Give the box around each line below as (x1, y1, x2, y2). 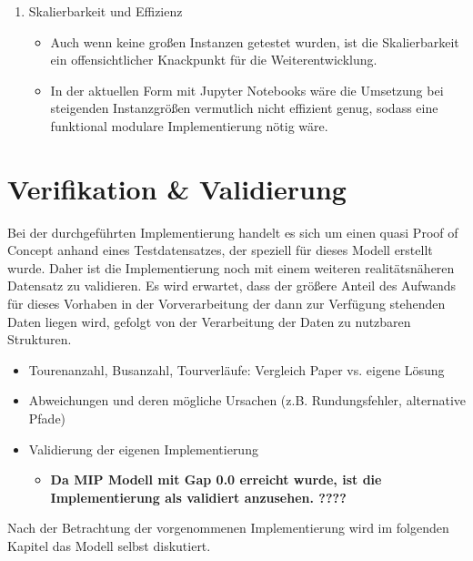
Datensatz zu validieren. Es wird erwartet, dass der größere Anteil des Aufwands (7, 276, 457, 295)
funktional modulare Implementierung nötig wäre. (50, 116, 328, 135)
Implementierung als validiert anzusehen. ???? (50, 487, 347, 506)
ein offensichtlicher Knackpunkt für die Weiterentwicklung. (50, 50, 377, 69)
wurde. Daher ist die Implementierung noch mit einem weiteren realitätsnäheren (7, 258, 455, 277)
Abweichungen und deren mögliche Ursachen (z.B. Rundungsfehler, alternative (28, 391, 467, 410)
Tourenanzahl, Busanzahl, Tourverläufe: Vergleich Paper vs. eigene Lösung (28, 360, 445, 379)
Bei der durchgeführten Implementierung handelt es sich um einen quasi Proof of (7, 222, 458, 241)
